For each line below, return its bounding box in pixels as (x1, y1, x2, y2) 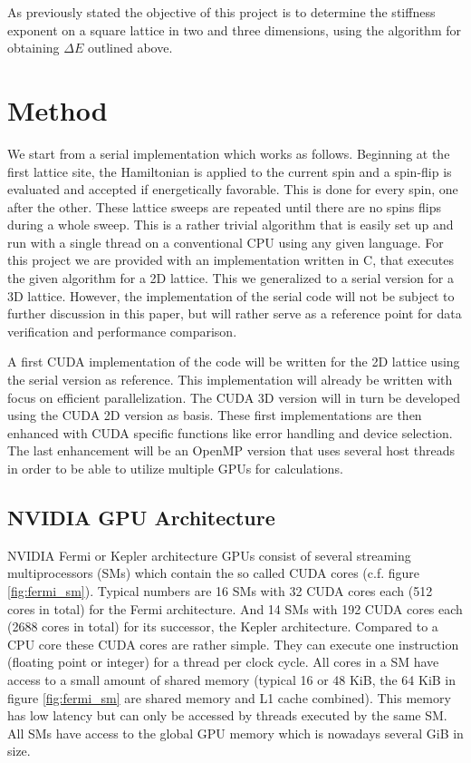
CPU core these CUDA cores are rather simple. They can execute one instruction (7, 634, 459, 653)
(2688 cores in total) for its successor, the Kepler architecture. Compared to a (7, 617, 438, 636)
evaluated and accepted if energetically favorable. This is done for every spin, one (7, 180, 458, 199)
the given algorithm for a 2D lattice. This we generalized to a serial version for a (7, 269, 454, 288)
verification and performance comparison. (7, 321, 237, 340)
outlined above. (87, 38, 173, 57)
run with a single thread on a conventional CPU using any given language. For (7, 232, 444, 251)
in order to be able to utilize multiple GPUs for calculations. (7, 459, 343, 477)
